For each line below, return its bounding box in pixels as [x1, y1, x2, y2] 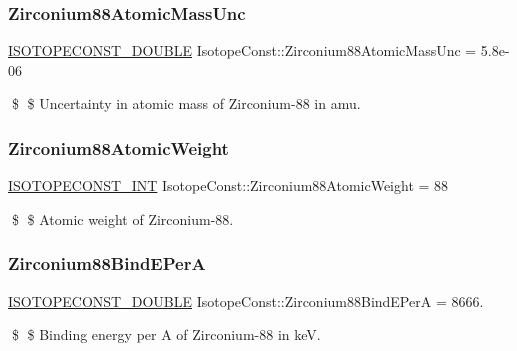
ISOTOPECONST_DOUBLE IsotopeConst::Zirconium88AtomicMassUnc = [8, 40, 477, 61]
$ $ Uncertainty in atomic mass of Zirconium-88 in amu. [11, 93, 361, 114]
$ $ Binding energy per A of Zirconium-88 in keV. [11, 324, 321, 345]
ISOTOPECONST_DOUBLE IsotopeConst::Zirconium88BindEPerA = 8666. [8, 290, 484, 311]
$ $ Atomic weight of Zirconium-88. [11, 208, 234, 229]
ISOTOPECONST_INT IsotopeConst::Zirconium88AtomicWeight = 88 [8, 175, 449, 196]
